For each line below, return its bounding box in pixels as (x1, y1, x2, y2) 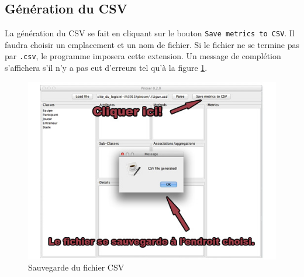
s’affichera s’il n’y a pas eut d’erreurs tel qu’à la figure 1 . (5, 61, 208, 74)
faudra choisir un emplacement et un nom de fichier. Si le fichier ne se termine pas (5, 38, 299, 50)
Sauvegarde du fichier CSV (28, 261, 125, 273)
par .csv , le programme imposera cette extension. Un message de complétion (5, 50, 281, 62)
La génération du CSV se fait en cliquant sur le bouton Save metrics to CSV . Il (5, 27, 295, 39)
